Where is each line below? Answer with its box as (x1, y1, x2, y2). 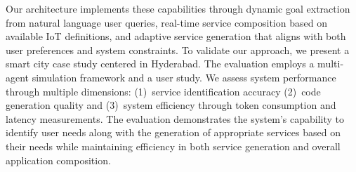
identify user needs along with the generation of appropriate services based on (6, 125, 341, 140)
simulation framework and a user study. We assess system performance (32, 70, 336, 84)
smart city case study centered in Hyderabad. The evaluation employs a (6, 56, 315, 71)
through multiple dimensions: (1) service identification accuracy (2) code (6, 84, 321, 98)
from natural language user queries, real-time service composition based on (6, 15, 327, 29)
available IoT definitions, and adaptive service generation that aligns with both (6, 29, 346, 44)
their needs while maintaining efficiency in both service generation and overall (6, 138, 341, 153)
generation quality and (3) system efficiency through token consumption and (6, 98, 336, 112)
